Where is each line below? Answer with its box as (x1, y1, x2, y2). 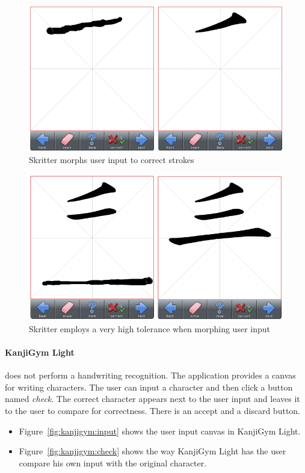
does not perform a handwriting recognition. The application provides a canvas (5, 369, 296, 382)
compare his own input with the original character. (19, 456, 207, 469)
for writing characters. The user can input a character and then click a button (5, 380, 293, 393)
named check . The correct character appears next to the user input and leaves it (5, 392, 300, 405)
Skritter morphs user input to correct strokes (29, 153, 194, 166)
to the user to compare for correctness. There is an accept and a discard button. (5, 404, 301, 417)
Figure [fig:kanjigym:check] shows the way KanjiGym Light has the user (19, 445, 286, 457)
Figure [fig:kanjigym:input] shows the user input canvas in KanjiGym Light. (19, 424, 301, 437)
